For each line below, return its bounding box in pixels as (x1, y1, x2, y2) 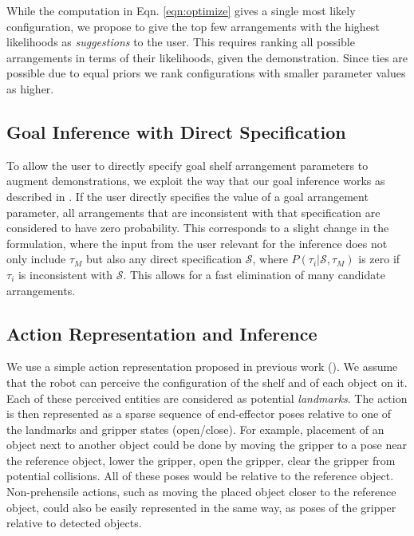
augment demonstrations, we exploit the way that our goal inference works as (6, 172, 385, 189)
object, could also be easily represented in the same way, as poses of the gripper (6, 499, 396, 515)
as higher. (6, 80, 54, 97)
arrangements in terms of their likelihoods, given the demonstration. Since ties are (6, 49, 408, 65)
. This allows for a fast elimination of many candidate (123, 266, 385, 282)
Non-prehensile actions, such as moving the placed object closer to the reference (6, 483, 396, 500)
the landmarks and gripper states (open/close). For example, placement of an (6, 420, 384, 437)
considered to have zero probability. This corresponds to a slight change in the (6, 219, 389, 236)
